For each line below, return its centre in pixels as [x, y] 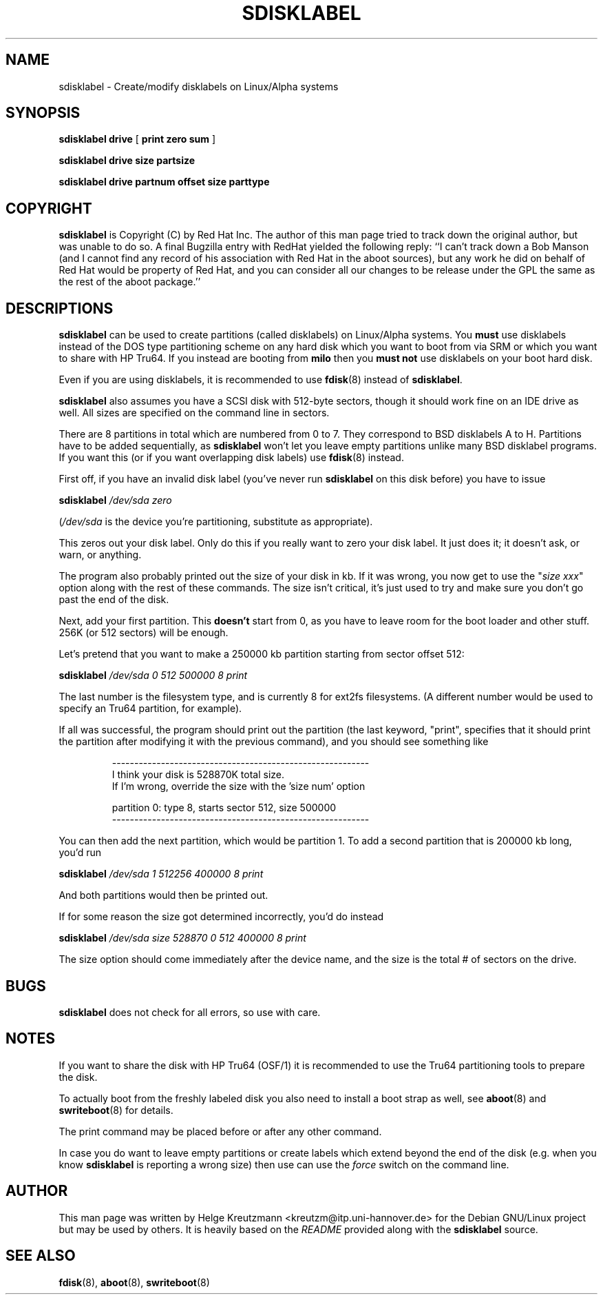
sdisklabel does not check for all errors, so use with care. [190, 1012]
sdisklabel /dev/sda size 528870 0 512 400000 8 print [182, 938]
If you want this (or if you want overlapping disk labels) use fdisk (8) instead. [231, 458]
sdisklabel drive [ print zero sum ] [137, 139]
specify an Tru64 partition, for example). [150, 709]
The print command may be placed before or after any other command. [220, 1131]
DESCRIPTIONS [60, 308]
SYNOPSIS [43, 113]
